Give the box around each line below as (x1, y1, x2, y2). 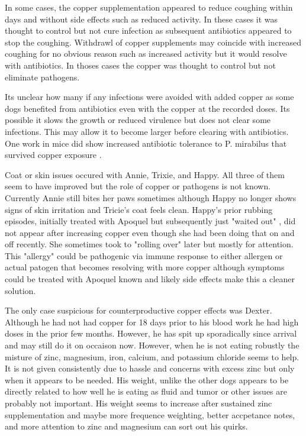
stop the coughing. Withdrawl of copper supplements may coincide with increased (5, 35, 301, 48)
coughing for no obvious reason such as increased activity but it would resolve (5, 47, 287, 60)
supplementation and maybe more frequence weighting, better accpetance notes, (5, 408, 295, 421)
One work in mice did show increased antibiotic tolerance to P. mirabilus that (5, 137, 287, 149)
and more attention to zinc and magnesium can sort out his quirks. (5, 420, 248, 432)
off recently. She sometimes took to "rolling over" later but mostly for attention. (5, 238, 294, 250)
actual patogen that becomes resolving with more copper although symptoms (5, 261, 285, 273)
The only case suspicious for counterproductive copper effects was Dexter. (5, 304, 272, 316)
